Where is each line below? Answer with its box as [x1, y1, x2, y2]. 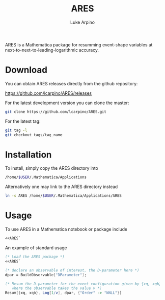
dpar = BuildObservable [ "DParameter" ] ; [5, 272, 87, 277]
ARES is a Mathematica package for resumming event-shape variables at [5, 41, 153, 47]
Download [5, 65, 48, 75]
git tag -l [5, 128, 27, 133]
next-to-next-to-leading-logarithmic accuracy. [5, 47, 99, 53]
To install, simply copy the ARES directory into [5, 165, 98, 171]
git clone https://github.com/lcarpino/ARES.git [5, 109, 107, 114]
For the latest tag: [5, 118, 41, 124]
